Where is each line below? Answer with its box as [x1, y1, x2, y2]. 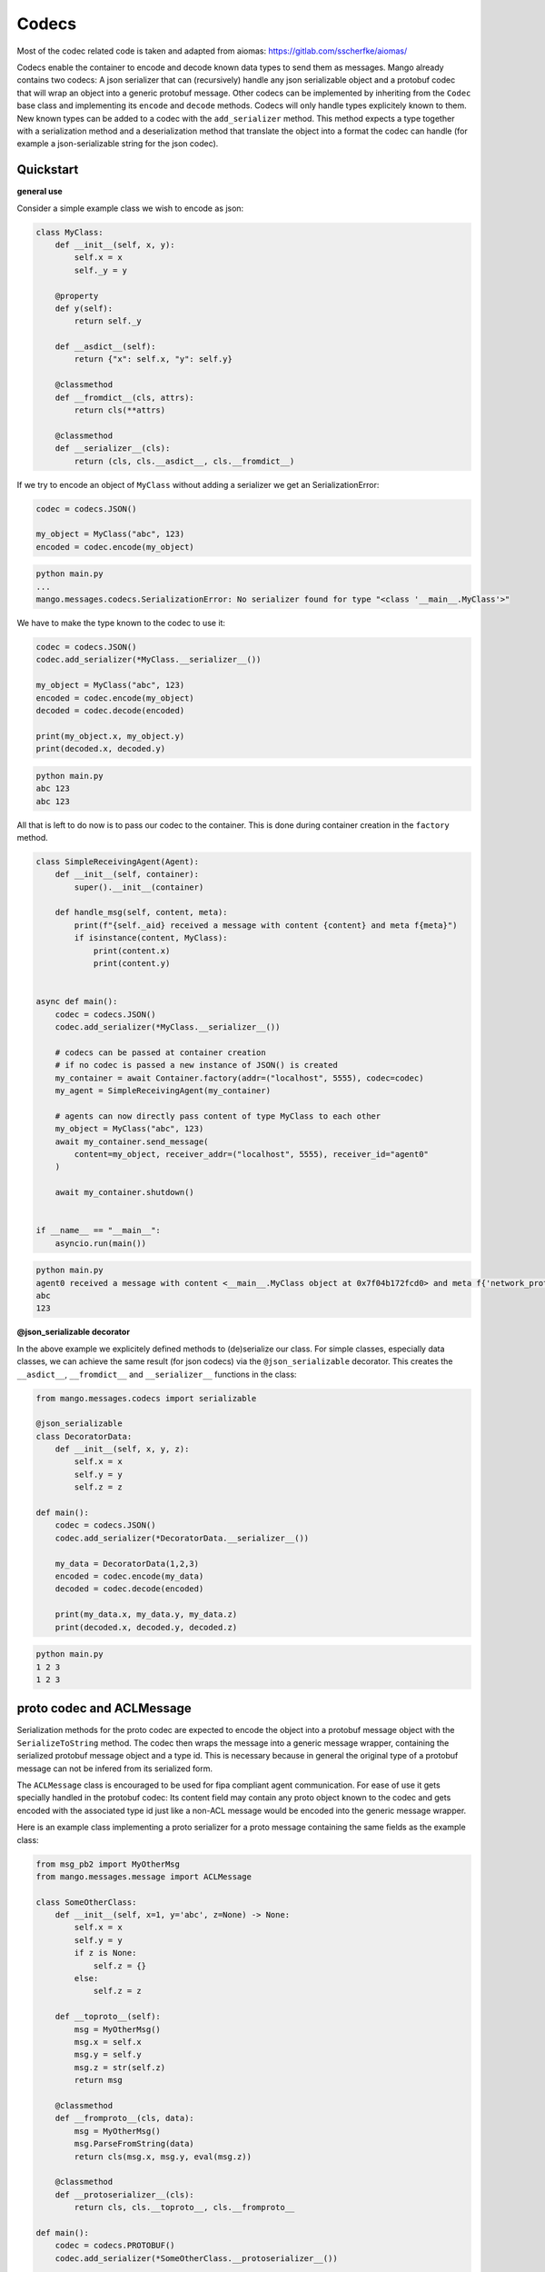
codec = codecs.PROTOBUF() [54, 2240, 176, 2251]
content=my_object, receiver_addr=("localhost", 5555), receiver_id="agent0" [74, 1149, 429, 1159]
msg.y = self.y [74, 2049, 143, 2060]
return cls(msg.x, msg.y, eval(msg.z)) [74, 2151, 252, 2162]
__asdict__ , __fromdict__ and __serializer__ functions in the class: [16, 1369, 297, 1380]
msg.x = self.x [74, 2037, 143, 2047]
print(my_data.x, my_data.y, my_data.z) [54, 1609, 238, 1619]
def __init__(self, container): [54, 869, 200, 880]
